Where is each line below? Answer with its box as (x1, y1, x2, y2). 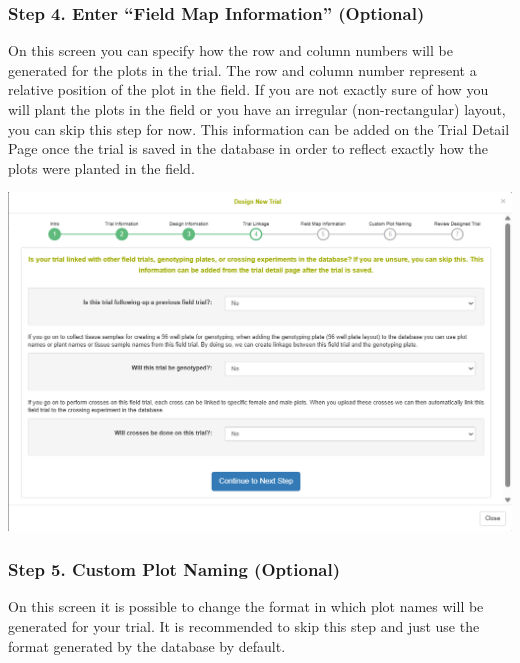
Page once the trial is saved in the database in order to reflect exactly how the (8, 138, 489, 159)
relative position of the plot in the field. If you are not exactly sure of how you (8, 79, 489, 100)
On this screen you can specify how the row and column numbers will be (8, 40, 453, 61)
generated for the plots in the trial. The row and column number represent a (8, 59, 477, 80)
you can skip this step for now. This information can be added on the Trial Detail (8, 118, 510, 139)
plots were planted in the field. (8, 157, 195, 178)
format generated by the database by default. (8, 635, 286, 656)
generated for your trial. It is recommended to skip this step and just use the (8, 615, 480, 636)
